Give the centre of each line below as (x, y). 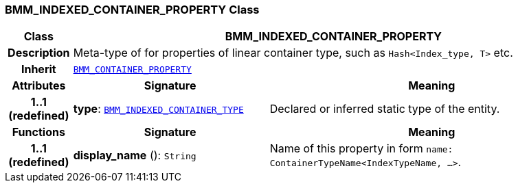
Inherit (38, 69)
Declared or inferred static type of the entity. (385, 109)
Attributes (39, 86)
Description (39, 53)
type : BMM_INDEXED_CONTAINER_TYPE (158, 109)
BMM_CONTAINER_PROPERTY (132, 69)
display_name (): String (135, 156)
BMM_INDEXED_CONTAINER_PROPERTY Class (132, 10)
